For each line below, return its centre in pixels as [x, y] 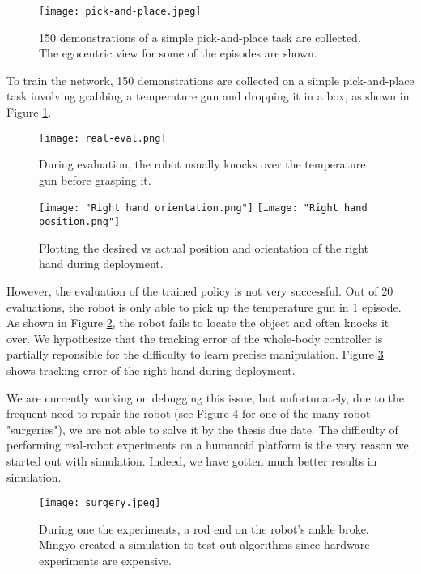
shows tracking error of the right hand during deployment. [151, 370]
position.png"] [80, 222]
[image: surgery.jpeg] [100, 503]
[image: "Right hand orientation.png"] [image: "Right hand [203, 208]
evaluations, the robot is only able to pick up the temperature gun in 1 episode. [204, 306]
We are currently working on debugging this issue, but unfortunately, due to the [205, 397]
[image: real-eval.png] [103, 138]
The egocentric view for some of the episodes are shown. [178, 53]
